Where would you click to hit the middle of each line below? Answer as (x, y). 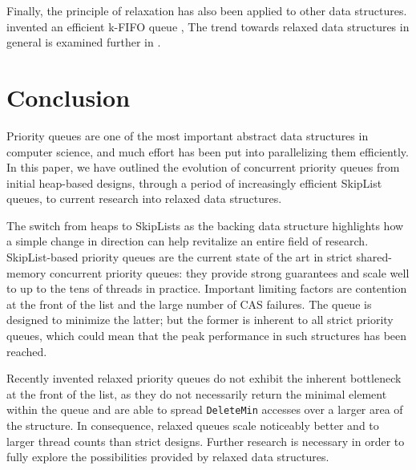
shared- (374, 257)
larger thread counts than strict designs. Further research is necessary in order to (206, 441)
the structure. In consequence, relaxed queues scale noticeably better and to (193, 425)
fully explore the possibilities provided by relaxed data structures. (168, 457)
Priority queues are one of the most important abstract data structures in (188, 135)
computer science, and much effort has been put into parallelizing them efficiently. (208, 151)
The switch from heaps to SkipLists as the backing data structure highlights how (205, 225)
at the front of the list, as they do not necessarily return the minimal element (197, 393)
